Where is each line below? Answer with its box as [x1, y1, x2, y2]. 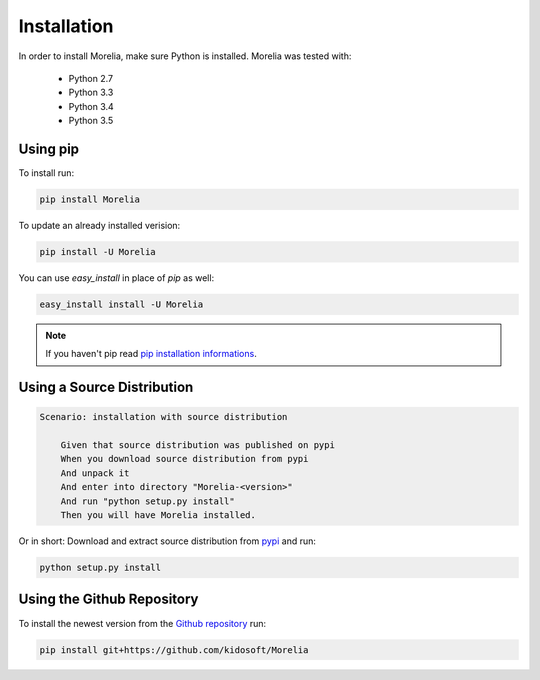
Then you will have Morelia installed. [60, 510, 257, 521]
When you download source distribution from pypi [60, 453, 309, 465]
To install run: [18, 167, 75, 179]
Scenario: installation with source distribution [39, 411, 288, 423]
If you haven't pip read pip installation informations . [45, 348, 257, 360]
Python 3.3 [68, 86, 114, 99]
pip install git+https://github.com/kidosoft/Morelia [39, 644, 309, 655]
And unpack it [60, 467, 130, 479]
